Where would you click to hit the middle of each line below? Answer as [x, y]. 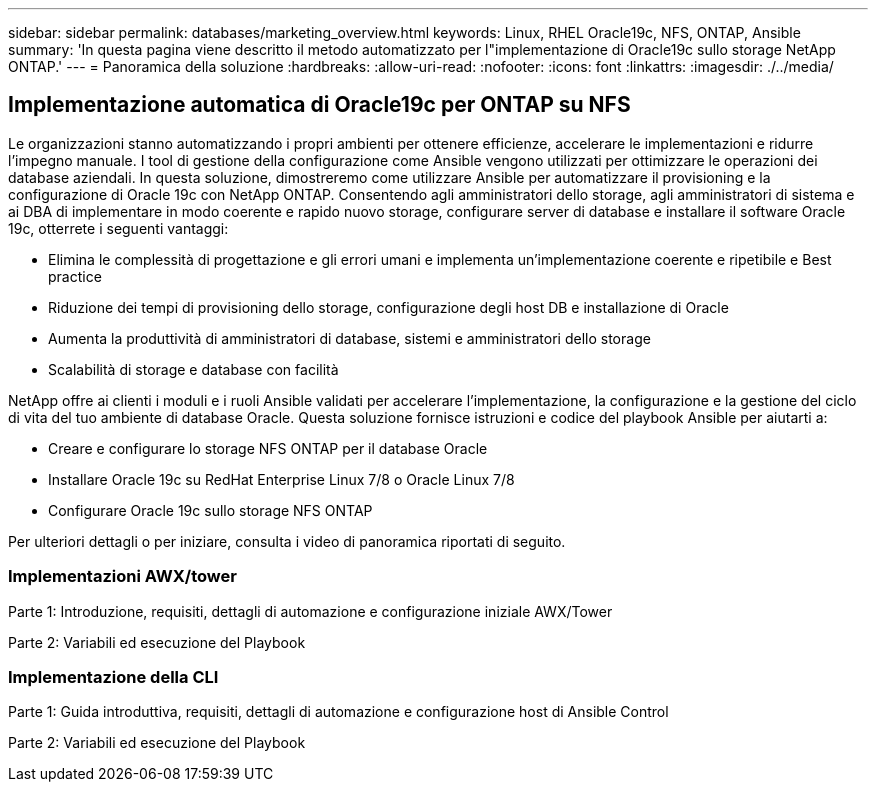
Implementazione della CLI [113, 676]
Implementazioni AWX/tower [122, 576]
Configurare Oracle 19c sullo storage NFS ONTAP [210, 510]
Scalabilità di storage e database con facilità [193, 369]
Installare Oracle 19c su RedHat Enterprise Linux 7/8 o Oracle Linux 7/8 [281, 479]
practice [75, 276]
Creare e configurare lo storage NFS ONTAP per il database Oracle [268, 448]
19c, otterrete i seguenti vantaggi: [118, 228]
